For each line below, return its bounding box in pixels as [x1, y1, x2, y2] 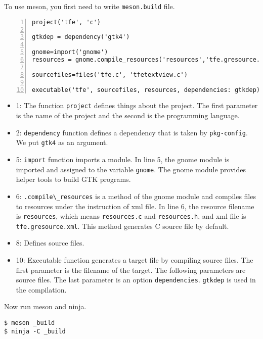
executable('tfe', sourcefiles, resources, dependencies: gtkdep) [32, 86, 260, 93]
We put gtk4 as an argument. [16, 137, 108, 148]
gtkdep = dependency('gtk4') [32, 33, 130, 41]
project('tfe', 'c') [32, 18, 101, 26]
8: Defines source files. [16, 237, 84, 248]
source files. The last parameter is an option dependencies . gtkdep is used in [16, 274, 256, 285]
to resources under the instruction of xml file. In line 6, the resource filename [16, 201, 254, 211]
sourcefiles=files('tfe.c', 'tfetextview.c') [32, 71, 188, 78]
